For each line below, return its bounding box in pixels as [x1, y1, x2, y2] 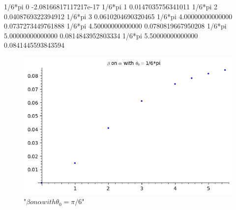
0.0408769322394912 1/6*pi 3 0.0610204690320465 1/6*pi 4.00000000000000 [4, 11, 233, 21]
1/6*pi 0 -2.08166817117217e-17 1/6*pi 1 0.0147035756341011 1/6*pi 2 [4, 1, 217, 11]
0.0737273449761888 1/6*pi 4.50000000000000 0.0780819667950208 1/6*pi [4, 21, 227, 31]
